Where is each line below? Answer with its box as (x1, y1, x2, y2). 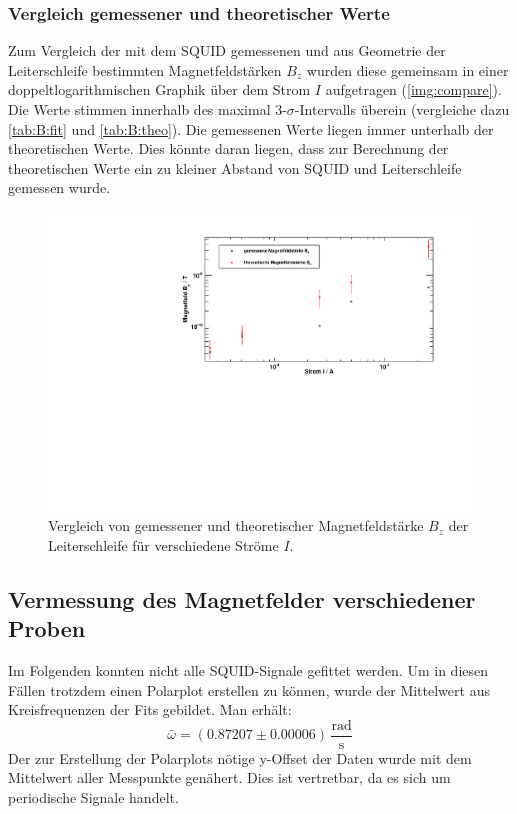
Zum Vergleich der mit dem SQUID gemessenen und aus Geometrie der (8, 40, 446, 61)
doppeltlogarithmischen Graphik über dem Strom (8, 79, 311, 100)
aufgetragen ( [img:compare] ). (325, 79, 502, 100)
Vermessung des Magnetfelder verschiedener (8, 583, 476, 614)
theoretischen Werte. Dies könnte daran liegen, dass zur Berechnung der (8, 138, 449, 159)
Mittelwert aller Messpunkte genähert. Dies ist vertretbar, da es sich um (8, 767, 451, 788)
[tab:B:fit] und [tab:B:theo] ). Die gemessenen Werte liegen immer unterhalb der (8, 118, 494, 139)
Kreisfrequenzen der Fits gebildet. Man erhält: (8, 699, 292, 720)
